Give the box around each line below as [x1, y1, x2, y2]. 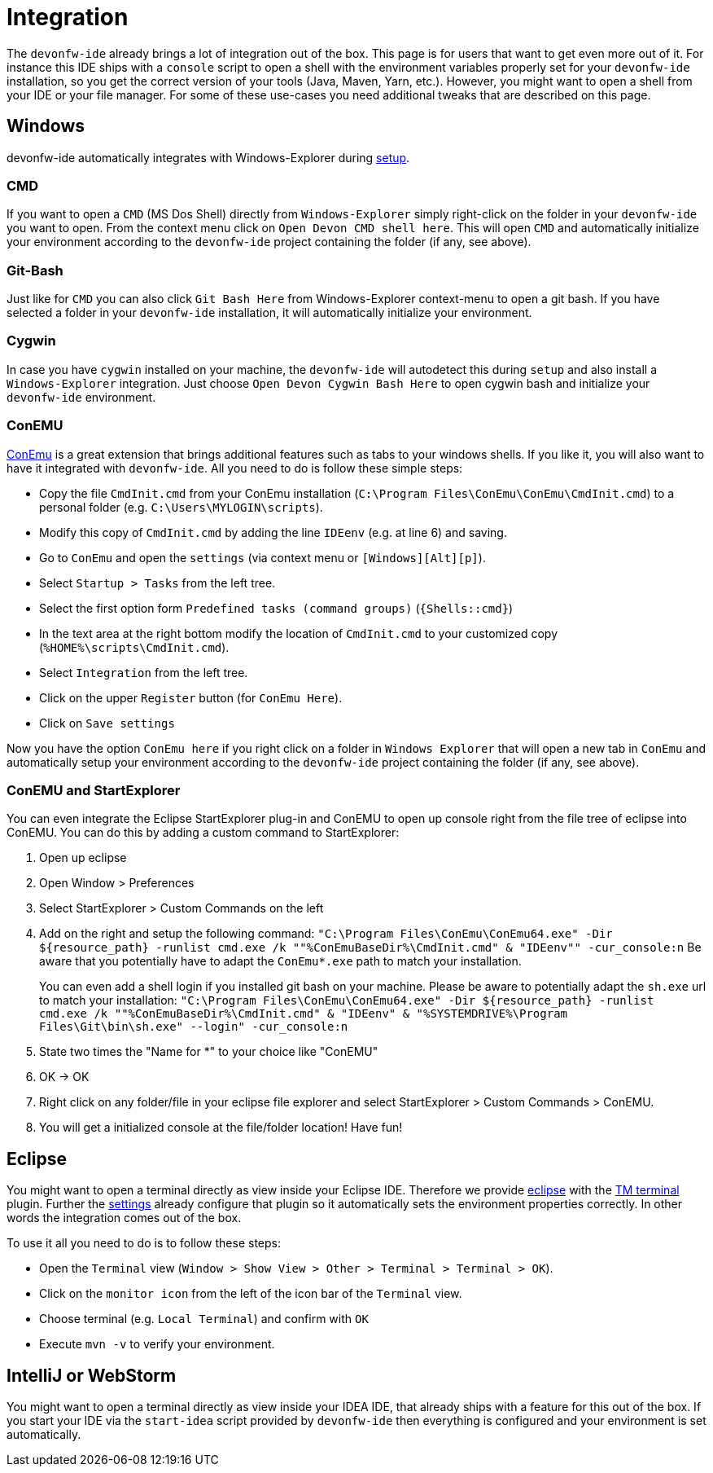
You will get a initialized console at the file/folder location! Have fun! [39, 1120, 403, 1135]
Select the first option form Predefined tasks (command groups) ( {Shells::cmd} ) [39, 600, 514, 615]
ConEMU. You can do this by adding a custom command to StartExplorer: [7, 825, 400, 840]
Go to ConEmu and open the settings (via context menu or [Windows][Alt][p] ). [39, 550, 486, 565]
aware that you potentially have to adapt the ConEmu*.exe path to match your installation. [39, 954, 522, 969]
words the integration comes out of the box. [7, 1211, 242, 1225]
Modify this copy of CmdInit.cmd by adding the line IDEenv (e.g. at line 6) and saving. [39, 525, 507, 539]
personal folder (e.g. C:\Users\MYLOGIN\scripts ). [39, 499, 323, 514]
